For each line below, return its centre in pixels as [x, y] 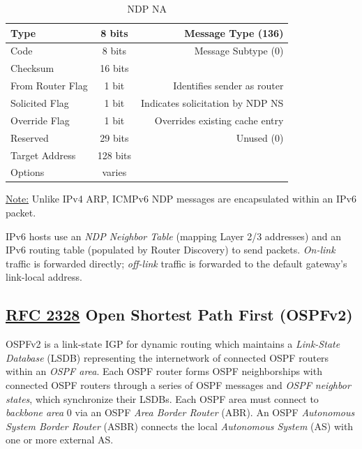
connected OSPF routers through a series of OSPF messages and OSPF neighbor [178, 384]
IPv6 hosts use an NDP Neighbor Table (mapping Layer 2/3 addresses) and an [174, 236]
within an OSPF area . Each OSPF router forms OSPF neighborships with [164, 371]
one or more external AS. [60, 440]
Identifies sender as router [228, 86]
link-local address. [44, 277]
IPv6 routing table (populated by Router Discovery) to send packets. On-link [171, 250]
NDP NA [147, 8]
